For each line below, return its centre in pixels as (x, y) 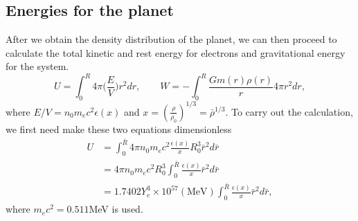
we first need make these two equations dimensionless (119, 129)
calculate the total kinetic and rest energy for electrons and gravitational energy (176, 52)
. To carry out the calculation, (289, 111)
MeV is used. (116, 209)
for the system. (37, 66)
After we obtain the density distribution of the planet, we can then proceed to (171, 39)
